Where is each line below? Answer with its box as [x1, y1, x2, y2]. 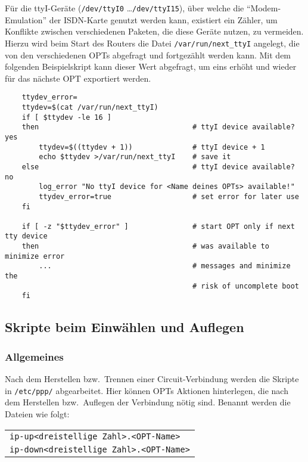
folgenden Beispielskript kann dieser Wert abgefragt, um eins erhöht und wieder [5, 60, 297, 73]
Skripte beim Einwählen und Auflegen [5, 318, 244, 336]
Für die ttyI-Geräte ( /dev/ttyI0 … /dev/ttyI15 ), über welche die [5, 2, 244, 14]
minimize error [5, 252, 65, 261]
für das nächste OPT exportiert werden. [5, 72, 151, 84]
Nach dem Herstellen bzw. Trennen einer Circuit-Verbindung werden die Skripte [5, 373, 299, 385]
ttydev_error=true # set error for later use [39, 192, 299, 201]
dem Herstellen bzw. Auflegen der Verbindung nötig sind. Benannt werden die [5, 396, 291, 408]
